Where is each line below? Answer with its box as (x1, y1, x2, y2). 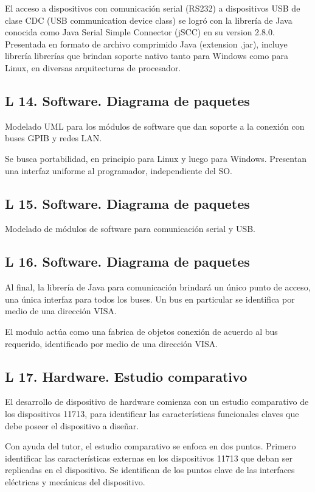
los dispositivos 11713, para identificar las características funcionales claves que (5, 407, 299, 420)
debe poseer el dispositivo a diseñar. (5, 419, 139, 432)
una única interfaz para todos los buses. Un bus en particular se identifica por (5, 292, 295, 305)
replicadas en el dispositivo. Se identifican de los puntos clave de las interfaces (5, 463, 295, 476)
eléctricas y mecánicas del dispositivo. (5, 475, 145, 488)
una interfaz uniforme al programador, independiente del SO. (5, 164, 232, 177)
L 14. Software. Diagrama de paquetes (5, 91, 250, 110)
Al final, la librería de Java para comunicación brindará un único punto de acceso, (5, 281, 311, 293)
